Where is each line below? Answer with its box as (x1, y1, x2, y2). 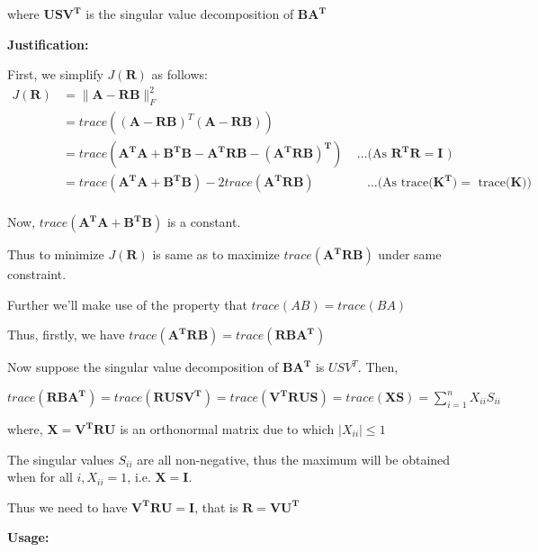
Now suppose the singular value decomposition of (7, 357, 279, 376)
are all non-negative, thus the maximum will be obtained (137, 449, 451, 468)
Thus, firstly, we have (7, 325, 125, 344)
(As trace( (377, 176, 434, 190)
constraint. (7, 265, 67, 284)
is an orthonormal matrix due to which (120, 420, 335, 439)
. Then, (357, 357, 399, 376)
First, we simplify (7, 65, 103, 84)
